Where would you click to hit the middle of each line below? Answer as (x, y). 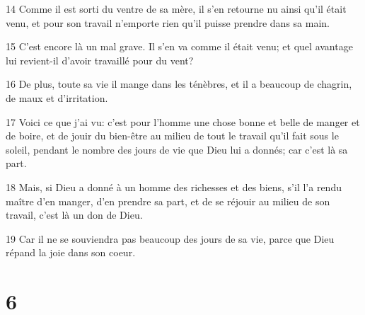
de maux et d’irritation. (57, 97)
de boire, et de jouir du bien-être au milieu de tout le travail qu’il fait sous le (172, 136)
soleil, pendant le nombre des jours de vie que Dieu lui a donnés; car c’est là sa (177, 149)
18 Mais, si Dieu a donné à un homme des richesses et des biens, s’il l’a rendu (174, 187)
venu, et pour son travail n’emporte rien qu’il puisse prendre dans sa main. (168, 22)
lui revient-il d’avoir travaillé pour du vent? (100, 60)
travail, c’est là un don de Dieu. (74, 215)
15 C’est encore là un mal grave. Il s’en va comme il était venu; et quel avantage (179, 46)
